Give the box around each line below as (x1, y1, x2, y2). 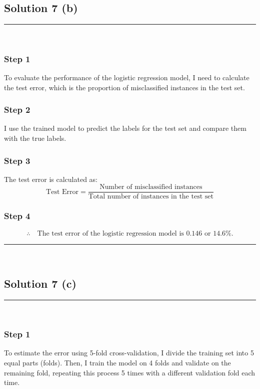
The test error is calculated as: (4, 173, 97, 184)
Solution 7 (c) (4, 275, 76, 291)
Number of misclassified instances (99, 183, 202, 191)
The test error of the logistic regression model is (37, 230, 184, 237)
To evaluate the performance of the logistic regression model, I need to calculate (4, 72, 249, 83)
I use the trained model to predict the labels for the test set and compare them (4, 123, 246, 133)
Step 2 (4, 103, 30, 116)
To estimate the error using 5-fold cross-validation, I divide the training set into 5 (4, 347, 254, 358)
